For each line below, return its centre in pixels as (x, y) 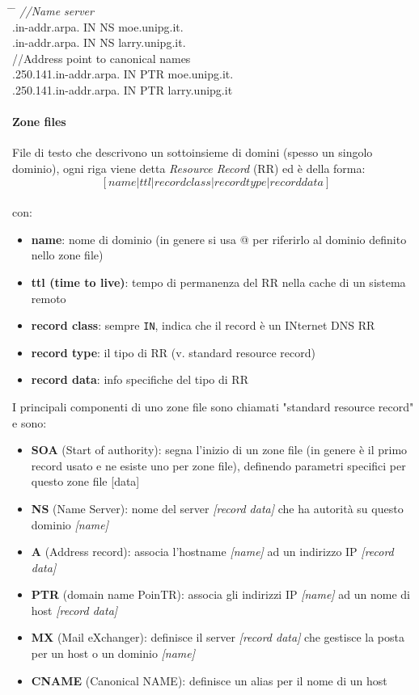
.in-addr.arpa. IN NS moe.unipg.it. (98, 26)
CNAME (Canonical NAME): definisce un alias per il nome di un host (209, 680)
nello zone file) (67, 255)
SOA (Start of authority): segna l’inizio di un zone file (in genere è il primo (219, 450)
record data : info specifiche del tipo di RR (140, 379)
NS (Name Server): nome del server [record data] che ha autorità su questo (217, 508)
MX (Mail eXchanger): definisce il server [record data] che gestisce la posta (218, 637)
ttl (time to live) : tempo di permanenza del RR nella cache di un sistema (218, 282)
